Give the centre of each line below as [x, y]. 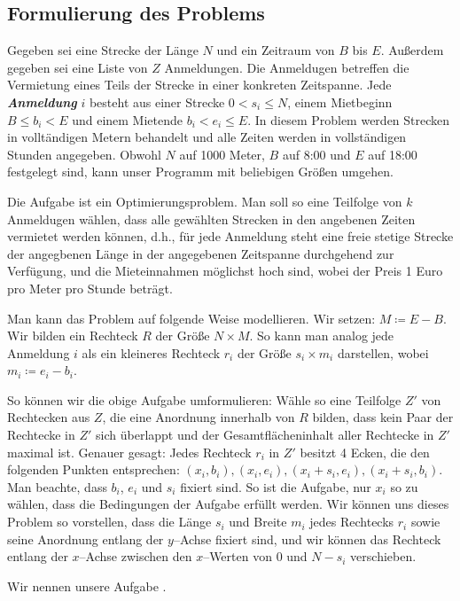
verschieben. [383, 556]
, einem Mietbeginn [340, 101]
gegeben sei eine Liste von [78, 67]
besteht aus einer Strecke [157, 101]
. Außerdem [412, 50]
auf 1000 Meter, [222, 154]
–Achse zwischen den [136, 556]
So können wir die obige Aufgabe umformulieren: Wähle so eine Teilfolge [204, 399]
